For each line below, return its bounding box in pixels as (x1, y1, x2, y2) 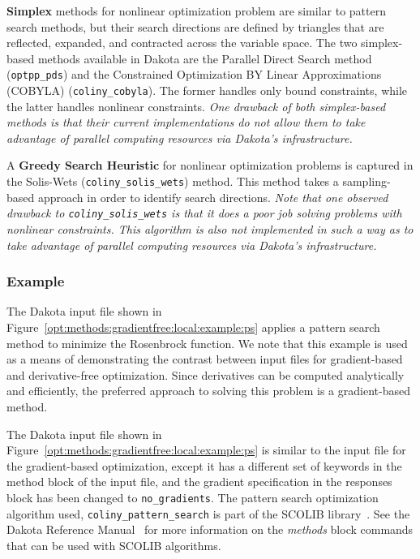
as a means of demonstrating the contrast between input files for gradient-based (6, 350, 403, 368)
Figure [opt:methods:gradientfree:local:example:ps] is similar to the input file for (6, 441, 406, 458)
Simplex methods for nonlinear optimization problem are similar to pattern (6, 2, 386, 19)
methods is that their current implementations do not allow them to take (6, 114, 366, 131)
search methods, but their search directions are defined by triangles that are (6, 18, 384, 35)
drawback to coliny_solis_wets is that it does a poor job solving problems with (6, 204, 402, 221)
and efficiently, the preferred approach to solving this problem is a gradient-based (6, 382, 410, 399)
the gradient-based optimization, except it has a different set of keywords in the (6, 457, 402, 474)
